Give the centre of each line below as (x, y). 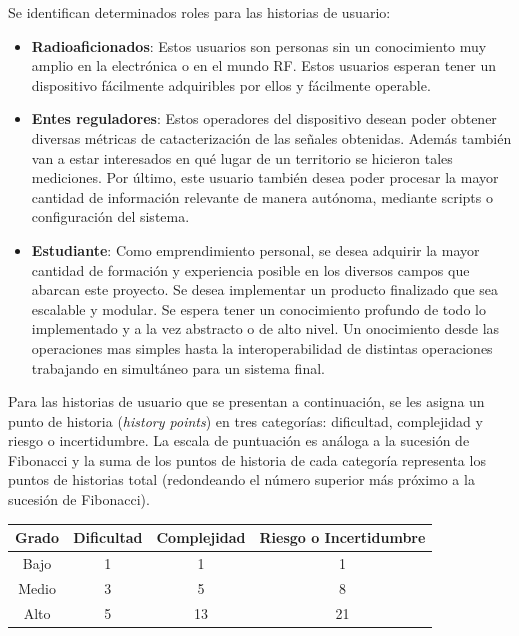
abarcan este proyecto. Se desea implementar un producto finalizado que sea (265, 289)
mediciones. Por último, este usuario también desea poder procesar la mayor (265, 177)
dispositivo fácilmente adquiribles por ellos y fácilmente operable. (231, 84)
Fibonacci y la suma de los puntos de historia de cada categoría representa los (247, 459)
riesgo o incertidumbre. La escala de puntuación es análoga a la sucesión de (239, 440)
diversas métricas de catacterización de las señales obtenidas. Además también (271, 137)
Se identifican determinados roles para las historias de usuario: (199, 12)
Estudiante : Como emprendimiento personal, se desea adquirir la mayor (255, 249)
